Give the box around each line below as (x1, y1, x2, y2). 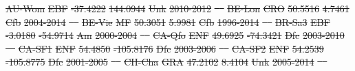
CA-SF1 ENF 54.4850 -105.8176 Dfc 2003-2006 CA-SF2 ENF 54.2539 (18, 41, 324, 55)
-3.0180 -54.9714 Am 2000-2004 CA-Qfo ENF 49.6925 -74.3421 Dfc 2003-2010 (6, 28, 345, 42)
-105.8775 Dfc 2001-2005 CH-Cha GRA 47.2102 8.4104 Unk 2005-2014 (6, 55, 314, 69)
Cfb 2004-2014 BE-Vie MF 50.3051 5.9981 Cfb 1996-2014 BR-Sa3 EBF (6, 14, 330, 29)
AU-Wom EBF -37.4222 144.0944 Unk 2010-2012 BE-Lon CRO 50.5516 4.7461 (6, 1, 349, 15)
